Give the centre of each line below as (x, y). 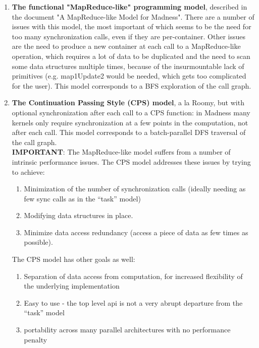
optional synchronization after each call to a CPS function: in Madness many (131, 112)
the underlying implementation (72, 286)
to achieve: (28, 171)
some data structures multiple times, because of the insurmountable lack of (128, 66)
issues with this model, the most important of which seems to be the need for (132, 26)
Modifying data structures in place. (79, 215)
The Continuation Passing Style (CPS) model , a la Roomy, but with (128, 102)
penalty (36, 339)
